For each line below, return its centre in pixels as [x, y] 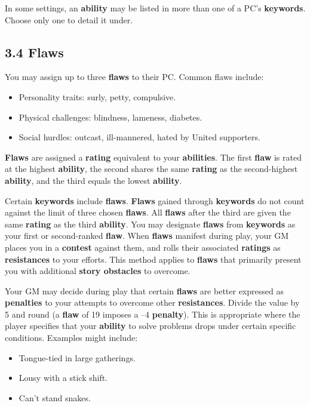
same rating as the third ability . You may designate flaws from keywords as [150, 224]
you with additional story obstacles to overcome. [98, 271]
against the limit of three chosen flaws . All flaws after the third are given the [148, 212]
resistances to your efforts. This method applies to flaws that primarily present [153, 259]
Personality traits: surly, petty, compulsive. [97, 96]
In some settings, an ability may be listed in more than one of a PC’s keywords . [155, 8]
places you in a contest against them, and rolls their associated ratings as [143, 247]
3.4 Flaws [34, 52]
